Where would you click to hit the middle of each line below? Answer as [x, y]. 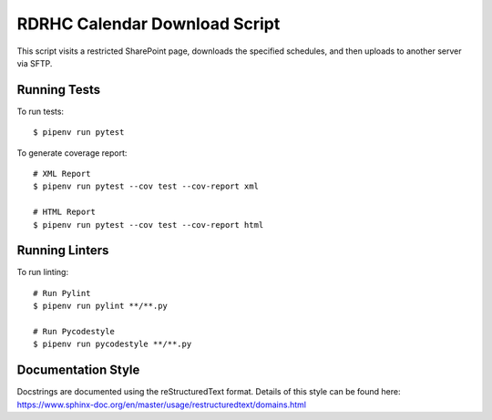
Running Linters [63, 251]
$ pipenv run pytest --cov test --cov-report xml [146, 186]
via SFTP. [35, 63]
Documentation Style [78, 370]
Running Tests [58, 90]
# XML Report [62, 174]
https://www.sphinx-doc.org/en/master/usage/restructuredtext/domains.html [162, 405]
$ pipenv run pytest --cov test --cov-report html [149, 225]
